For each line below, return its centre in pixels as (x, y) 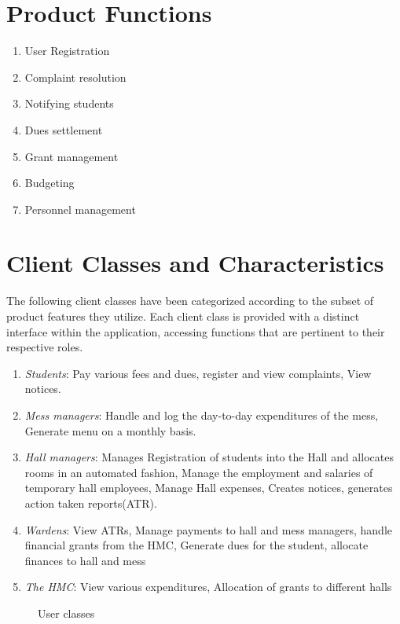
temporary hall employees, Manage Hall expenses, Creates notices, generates (209, 488)
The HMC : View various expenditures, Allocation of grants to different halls (208, 587)
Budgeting (50, 183)
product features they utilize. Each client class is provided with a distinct (183, 316)
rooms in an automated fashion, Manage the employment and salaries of (199, 472)
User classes (66, 613)
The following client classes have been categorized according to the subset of (190, 301)
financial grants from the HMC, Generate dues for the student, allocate (196, 545)
